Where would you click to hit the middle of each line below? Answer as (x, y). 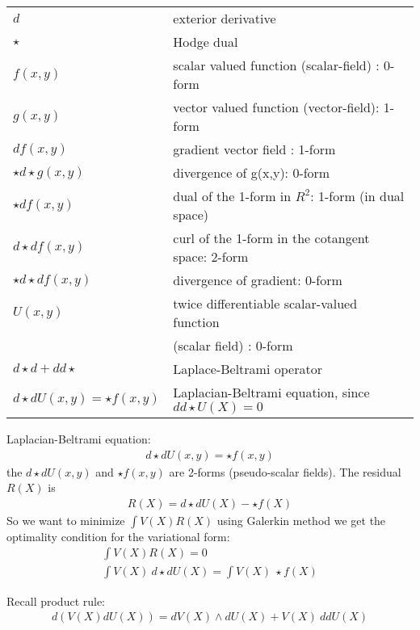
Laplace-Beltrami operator (248, 369)
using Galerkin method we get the (301, 520)
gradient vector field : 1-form (254, 149)
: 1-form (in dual (357, 196)
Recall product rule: (56, 601)
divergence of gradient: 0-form (258, 280)
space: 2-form (211, 256)
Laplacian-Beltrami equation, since (271, 392)
